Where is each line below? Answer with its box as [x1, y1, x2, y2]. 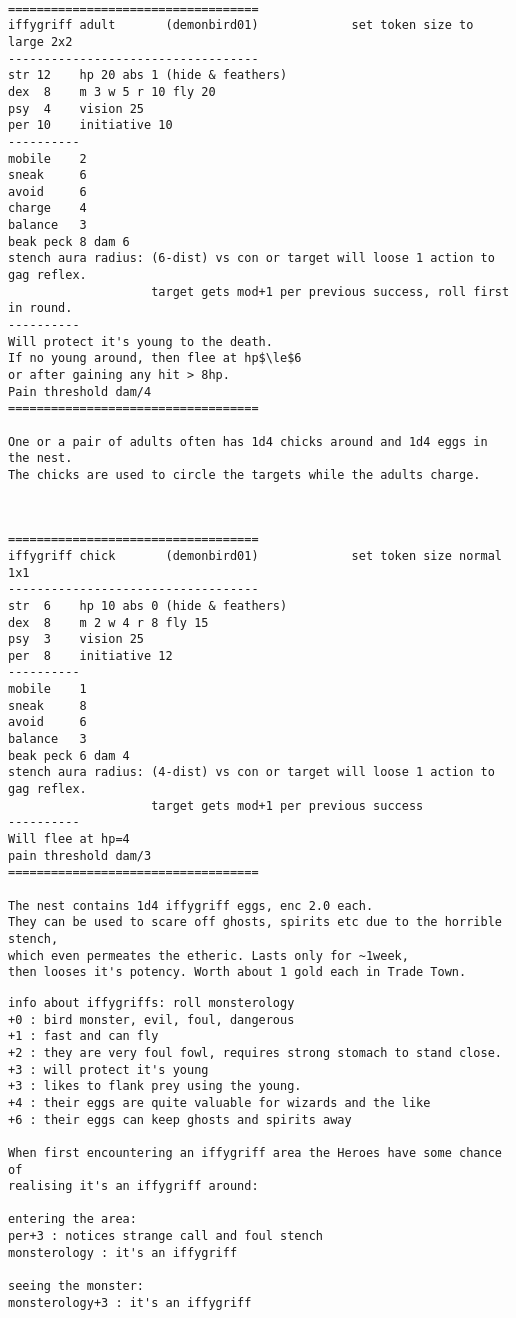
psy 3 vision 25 [8, 632, 145, 647]
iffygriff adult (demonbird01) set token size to [8, 18, 474, 33]
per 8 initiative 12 [8, 648, 173, 663]
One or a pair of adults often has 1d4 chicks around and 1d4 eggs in [8, 434, 488, 449]
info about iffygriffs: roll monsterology [8, 995, 295, 1010]
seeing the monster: [8, 1279, 145, 1294]
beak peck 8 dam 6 [8, 234, 130, 249]
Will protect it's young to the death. [8, 334, 273, 349]
